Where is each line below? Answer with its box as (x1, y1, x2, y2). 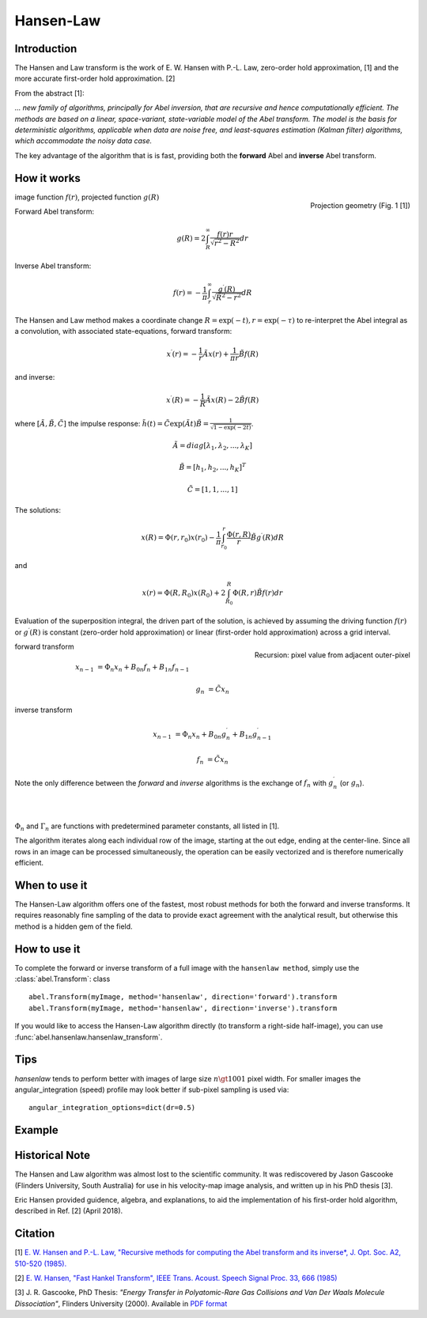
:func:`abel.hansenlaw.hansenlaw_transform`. (14, 1032, 163, 1042)
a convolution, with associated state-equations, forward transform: (14, 327, 232, 336)
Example (14, 1123, 59, 1137)
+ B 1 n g (232, 729, 258, 740)
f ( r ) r (217, 230, 233, 239)
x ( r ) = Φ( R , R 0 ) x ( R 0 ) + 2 (142, 589, 226, 600)
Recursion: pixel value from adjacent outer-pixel (254, 650, 410, 660)
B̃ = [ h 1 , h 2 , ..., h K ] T (179, 461, 247, 474)
